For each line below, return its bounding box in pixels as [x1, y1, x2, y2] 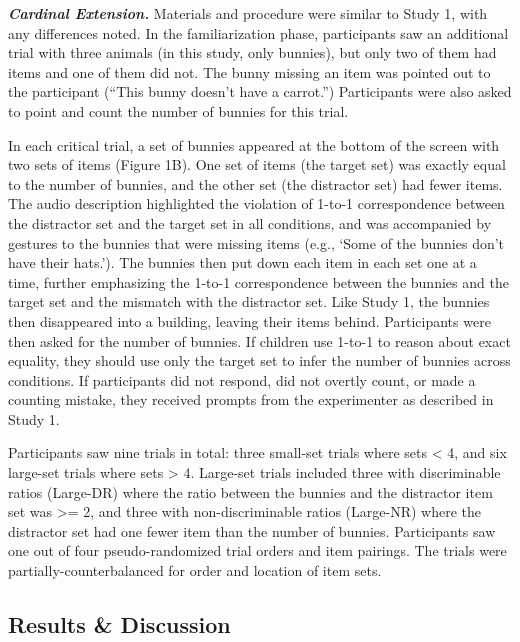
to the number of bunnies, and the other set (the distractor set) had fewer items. [8, 173, 503, 194]
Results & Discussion [8, 609, 231, 640]
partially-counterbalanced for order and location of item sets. [8, 560, 382, 581]
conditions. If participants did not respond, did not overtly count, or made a [8, 369, 476, 390]
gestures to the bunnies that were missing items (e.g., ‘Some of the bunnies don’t [8, 232, 505, 253]
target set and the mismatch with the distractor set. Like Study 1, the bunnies [8, 291, 490, 312]
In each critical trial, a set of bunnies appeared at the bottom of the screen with [8, 134, 500, 155]
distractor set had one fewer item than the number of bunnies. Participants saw [8, 520, 496, 541]
